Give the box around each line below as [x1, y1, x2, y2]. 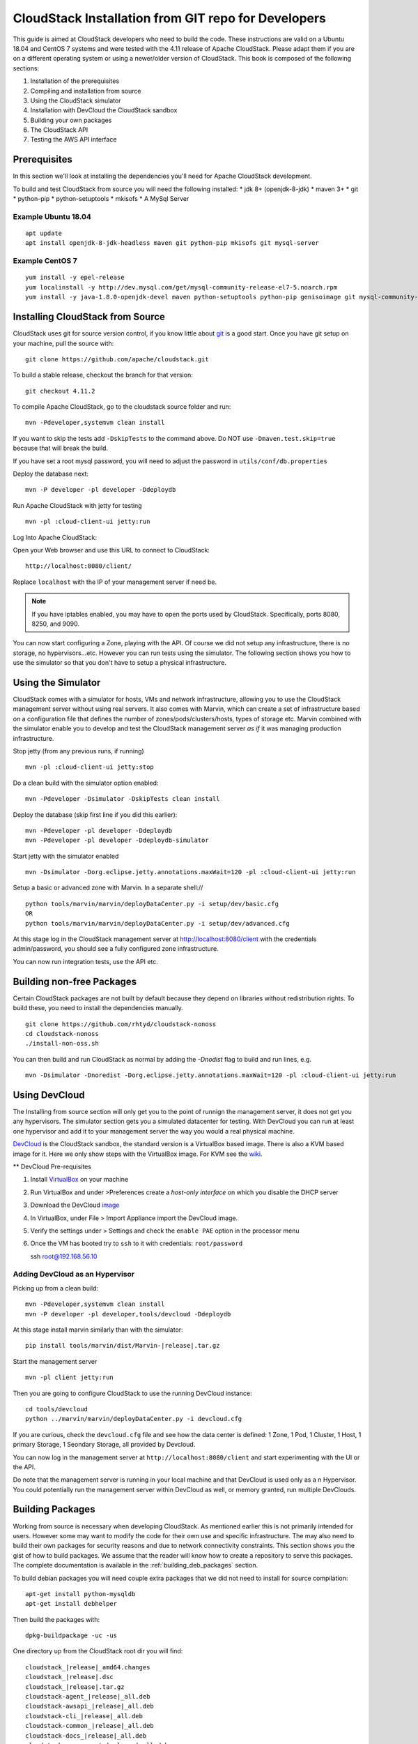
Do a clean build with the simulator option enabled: [13, 779, 159, 787]
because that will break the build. [13, 444, 108, 453]
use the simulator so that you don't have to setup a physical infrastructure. [13, 659, 226, 667]
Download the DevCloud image [30, 1201, 120, 1210]
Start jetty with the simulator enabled [13, 852, 119, 860]
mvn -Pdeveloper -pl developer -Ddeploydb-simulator [25, 836, 209, 844]
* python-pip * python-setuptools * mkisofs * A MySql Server [13, 195, 189, 203]
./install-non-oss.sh [25, 1039, 99, 1048]
